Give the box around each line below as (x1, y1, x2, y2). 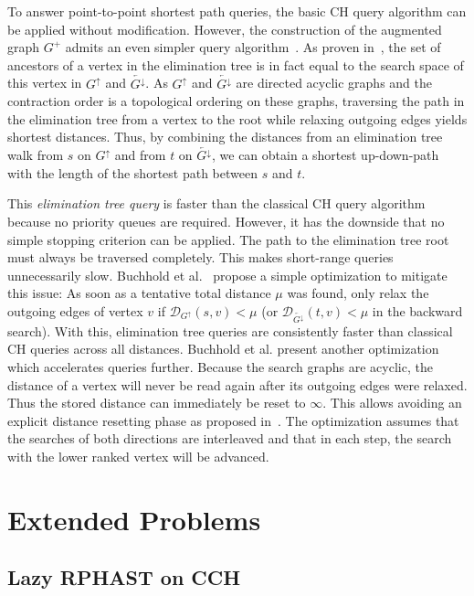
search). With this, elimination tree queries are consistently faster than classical (7, 321, 453, 340)
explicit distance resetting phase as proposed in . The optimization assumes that (7, 410, 459, 430)
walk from (7, 145, 64, 165)
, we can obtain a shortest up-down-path (212, 145, 439, 165)
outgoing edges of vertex (7, 301, 143, 320)
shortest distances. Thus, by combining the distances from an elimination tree (7, 127, 443, 146)
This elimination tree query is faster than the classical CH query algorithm (7, 194, 426, 213)
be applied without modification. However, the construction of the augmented (7, 19, 442, 38)
